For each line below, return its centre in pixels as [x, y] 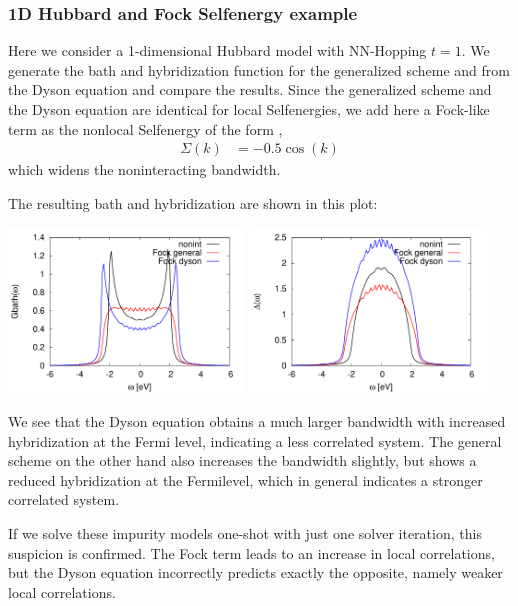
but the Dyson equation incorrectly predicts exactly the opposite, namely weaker [255, 572]
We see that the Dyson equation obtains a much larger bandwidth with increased [257, 421]
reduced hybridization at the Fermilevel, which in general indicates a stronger [245, 479]
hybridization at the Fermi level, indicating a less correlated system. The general [255, 440]
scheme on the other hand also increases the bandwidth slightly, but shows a [242, 460]
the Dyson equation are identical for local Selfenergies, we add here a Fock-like [249, 109]
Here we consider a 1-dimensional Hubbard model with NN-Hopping [217, 50]
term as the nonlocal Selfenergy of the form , [145, 128]
